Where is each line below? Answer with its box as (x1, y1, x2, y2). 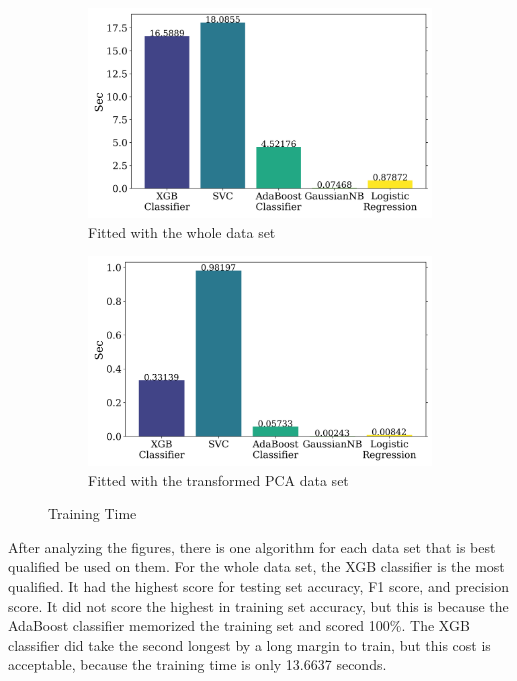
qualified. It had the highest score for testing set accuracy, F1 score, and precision (8, 576, 509, 597)
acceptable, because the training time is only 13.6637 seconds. (8, 654, 387, 675)
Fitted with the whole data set (88, 221, 276, 242)
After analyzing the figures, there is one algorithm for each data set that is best (8, 536, 496, 557)
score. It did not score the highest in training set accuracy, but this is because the (8, 595, 509, 616)
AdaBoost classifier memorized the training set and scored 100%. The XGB (8, 615, 470, 636)
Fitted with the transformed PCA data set (88, 469, 349, 490)
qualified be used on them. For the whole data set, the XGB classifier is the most (8, 556, 505, 577)
